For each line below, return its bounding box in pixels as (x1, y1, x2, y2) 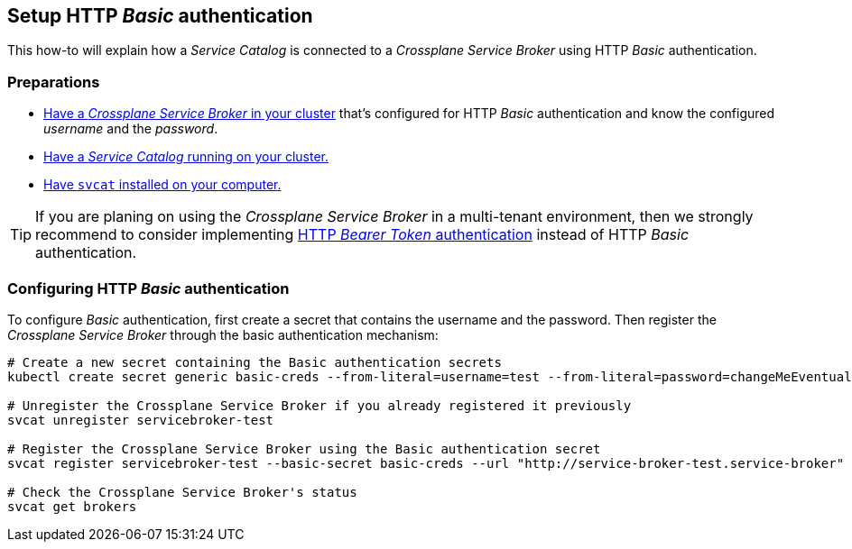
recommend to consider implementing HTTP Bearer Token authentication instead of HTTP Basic (35, 225, 690, 244)
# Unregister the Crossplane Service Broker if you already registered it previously (7, 398, 632, 413)
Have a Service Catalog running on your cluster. (43, 149, 329, 165)
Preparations (7, 72, 100, 91)
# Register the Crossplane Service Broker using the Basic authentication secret (7, 441, 601, 456)
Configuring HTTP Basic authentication (7, 279, 290, 297)
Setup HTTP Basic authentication (7, 5, 313, 27)
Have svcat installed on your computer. (43, 177, 282, 193)
